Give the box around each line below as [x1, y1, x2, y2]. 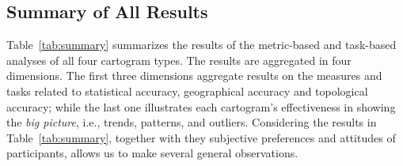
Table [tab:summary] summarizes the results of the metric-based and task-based [6, 36, 397, 53]
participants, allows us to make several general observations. [6, 145, 298, 161]
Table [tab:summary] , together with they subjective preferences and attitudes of [6, 129, 396, 145]
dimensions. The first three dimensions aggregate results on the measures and [6, 67, 382, 84]
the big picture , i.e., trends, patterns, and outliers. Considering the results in [6, 114, 377, 130]
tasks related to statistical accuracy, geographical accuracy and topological [6, 82, 368, 99]
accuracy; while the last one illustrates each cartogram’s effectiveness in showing [6, 98, 396, 115]
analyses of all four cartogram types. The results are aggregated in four [6, 51, 352, 68]
